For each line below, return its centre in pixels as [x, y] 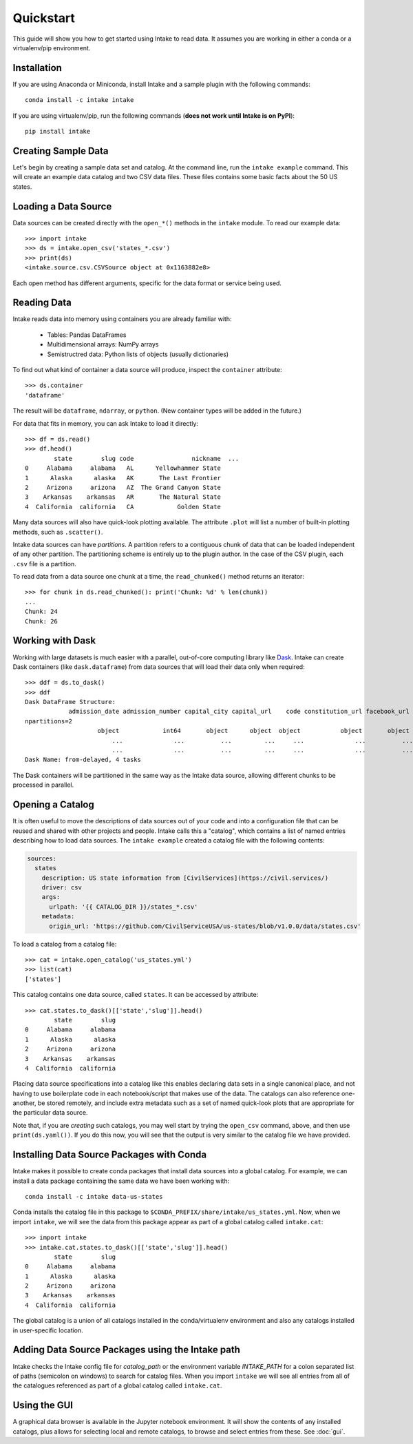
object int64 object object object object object [253, 731]
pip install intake [58, 132]
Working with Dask [54, 641]
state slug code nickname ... [147, 458]
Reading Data [42, 303]
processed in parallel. [43, 785]
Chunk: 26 [41, 621]
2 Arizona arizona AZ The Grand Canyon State [123, 487]
